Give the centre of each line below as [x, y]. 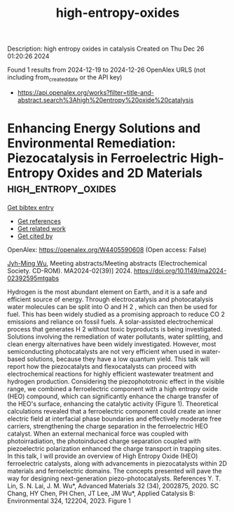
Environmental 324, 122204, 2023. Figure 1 [69, 501]
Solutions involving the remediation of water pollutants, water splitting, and [115, 336]
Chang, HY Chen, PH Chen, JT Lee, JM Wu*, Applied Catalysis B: [101, 493]
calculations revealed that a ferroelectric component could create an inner [115, 411]
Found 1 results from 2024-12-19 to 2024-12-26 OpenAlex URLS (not [106, 70]
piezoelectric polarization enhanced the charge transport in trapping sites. [115, 448]
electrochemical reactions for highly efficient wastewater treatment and [110, 374]
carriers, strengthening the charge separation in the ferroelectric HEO [108, 426]
